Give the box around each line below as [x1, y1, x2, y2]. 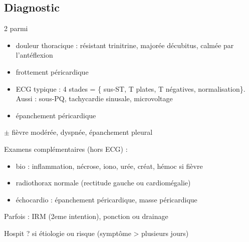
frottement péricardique [16, 66, 89, 77]
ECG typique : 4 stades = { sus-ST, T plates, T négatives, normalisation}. [16, 83, 245, 94]
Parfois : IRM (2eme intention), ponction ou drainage [4, 211, 168, 221]
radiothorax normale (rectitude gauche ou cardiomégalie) [16, 177, 191, 188]
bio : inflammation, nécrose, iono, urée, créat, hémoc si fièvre [16, 160, 203, 171]
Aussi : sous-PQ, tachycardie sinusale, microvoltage [16, 93, 173, 104]
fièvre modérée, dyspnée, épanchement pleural [12, 127, 153, 137]
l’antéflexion [16, 50, 53, 60]
